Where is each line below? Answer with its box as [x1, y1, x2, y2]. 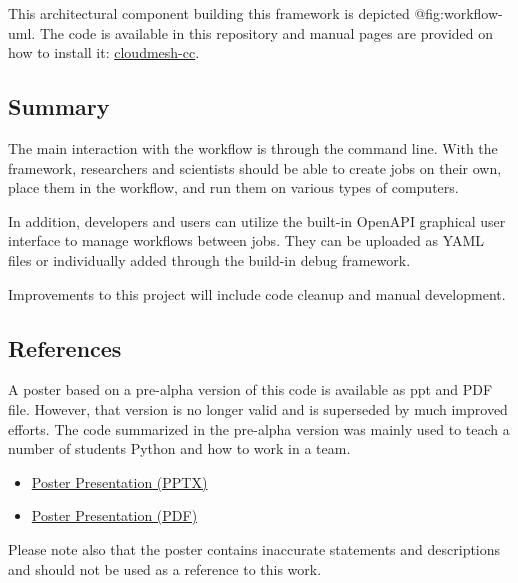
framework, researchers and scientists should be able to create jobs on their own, [8, 157, 502, 178]
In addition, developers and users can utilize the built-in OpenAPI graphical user [8, 210, 506, 231]
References [8, 332, 122, 363]
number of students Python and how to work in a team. [8, 438, 351, 459]
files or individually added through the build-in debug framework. [8, 249, 411, 270]
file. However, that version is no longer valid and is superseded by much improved [8, 398, 508, 419]
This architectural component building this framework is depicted [8, 3, 410, 23]
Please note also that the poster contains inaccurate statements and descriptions [8, 538, 501, 559]
